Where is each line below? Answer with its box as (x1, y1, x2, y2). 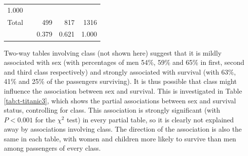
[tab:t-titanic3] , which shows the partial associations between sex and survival (4, 95, 236, 105)
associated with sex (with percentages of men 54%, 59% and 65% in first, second (4, 57, 245, 67)
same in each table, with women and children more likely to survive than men (4, 133, 236, 143)
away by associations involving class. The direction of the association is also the (4, 124, 242, 134)
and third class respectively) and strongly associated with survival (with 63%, (4, 66, 236, 77)
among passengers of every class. (4, 143, 101, 153)
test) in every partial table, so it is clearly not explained (66, 114, 234, 124)
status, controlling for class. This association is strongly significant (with (4, 105, 220, 115)
